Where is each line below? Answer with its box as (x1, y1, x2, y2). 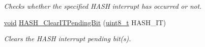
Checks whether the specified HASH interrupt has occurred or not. (4, 1, 202, 11)
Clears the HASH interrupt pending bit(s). (4, 33, 131, 44)
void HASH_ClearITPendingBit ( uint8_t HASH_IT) (4, 17, 166, 27)
